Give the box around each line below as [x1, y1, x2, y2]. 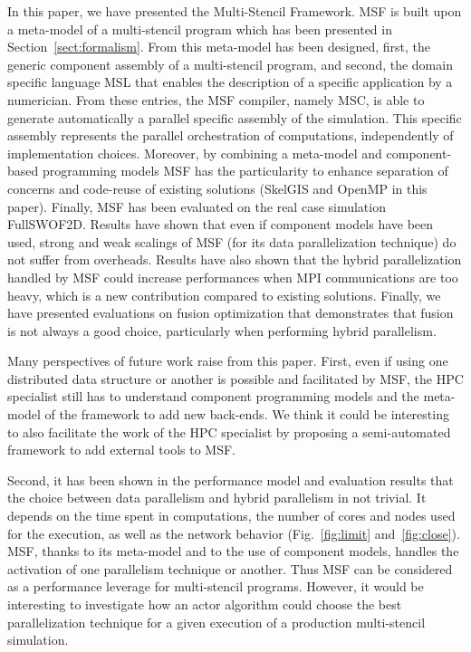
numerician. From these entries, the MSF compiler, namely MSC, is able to [7, 90, 425, 109]
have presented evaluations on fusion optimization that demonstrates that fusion [7, 303, 454, 322]
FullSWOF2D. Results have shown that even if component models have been [7, 215, 434, 234]
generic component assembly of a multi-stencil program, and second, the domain [7, 54, 453, 73]
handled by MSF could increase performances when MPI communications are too [7, 267, 458, 286]
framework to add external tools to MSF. [7, 440, 236, 459]
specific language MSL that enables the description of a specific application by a [7, 72, 453, 91]
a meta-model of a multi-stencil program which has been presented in [7, 19, 392, 38]
